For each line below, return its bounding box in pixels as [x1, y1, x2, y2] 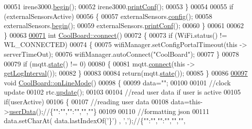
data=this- [170, 96, 203, 106]
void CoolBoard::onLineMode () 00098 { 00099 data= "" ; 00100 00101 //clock [4, 77, 231, 87]
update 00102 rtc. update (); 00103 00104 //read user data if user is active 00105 [4, 87, 241, 97]
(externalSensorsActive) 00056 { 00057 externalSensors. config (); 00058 [4, 11, 213, 21]
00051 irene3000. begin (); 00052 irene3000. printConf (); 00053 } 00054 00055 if [4, 1, 234, 11]
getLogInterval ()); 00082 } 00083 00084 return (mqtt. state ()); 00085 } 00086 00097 [4, 68, 248, 78]
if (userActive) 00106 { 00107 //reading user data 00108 [4, 96, 169, 106]
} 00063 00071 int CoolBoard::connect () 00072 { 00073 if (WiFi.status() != [4, 30, 227, 40]
